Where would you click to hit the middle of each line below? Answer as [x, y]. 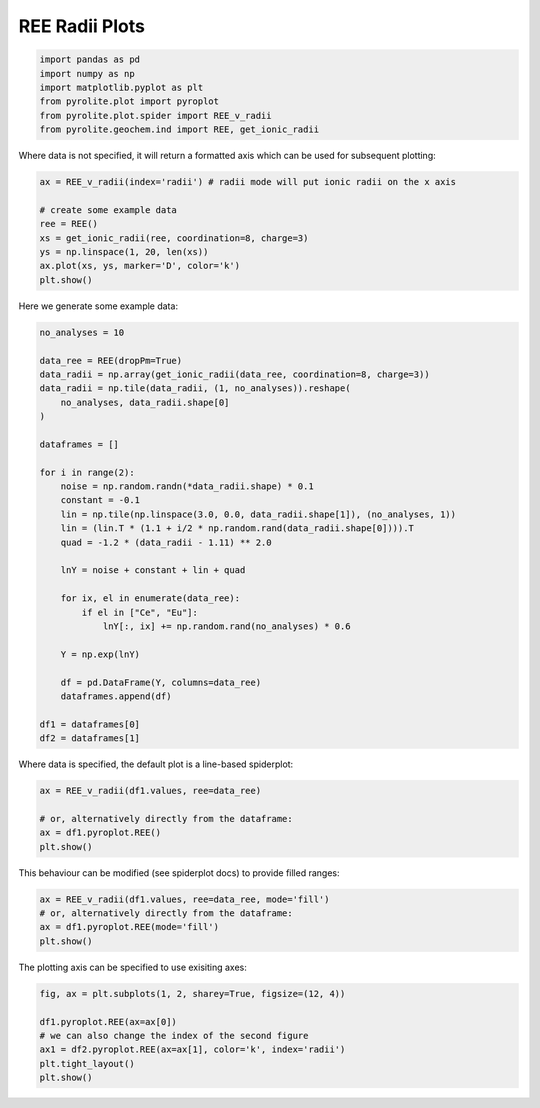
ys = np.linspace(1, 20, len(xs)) [124, 252]
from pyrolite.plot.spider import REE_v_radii [155, 115]
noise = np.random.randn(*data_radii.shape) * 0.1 [187, 486]
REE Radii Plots [81, 26]
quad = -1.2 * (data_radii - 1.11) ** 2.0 [166, 542]
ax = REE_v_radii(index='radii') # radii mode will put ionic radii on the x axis [248, 182]
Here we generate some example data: [98, 306]
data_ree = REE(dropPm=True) [111, 360]
